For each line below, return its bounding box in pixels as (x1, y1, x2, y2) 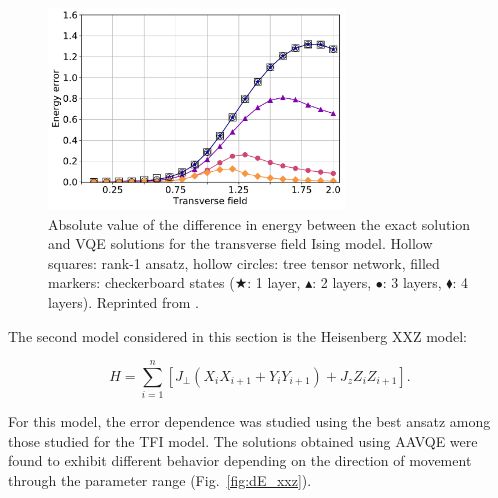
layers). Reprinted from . (48, 291, 199, 312)
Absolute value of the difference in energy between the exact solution (48, 213, 471, 234)
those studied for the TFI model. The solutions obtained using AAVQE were (8, 430, 478, 451)
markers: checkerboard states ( (48, 272, 235, 293)
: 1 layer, (247, 272, 301, 293)
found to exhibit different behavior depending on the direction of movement (8, 450, 472, 471)
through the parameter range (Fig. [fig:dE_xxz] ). (8, 470, 312, 491)
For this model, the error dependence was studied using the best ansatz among (8, 411, 491, 432)
